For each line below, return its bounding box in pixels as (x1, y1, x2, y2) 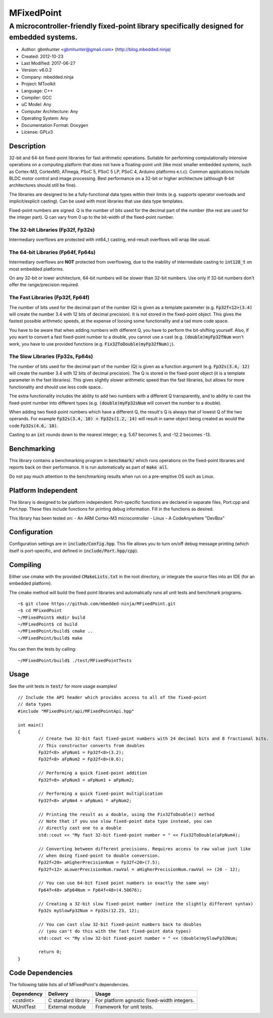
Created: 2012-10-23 (21, 53, 64, 59)
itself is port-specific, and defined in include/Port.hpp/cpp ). (9, 548, 138, 553)
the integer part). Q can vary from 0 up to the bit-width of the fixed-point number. (9, 214, 174, 220)
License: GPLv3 (21, 129, 54, 135)
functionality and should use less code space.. (9, 384, 103, 390)
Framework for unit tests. (95, 1003, 153, 1010)
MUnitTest (12, 1003, 36, 1010)
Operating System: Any (21, 116, 69, 121)
